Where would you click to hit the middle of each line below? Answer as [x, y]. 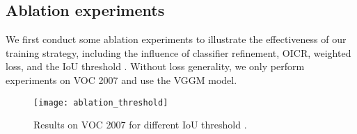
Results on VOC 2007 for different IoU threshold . [140, 125]
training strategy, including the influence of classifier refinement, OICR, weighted [178, 52]
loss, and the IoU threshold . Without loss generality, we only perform [155, 66]
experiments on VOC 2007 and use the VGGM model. [121, 79]
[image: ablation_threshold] [101, 102]
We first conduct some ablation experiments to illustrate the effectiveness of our [176, 39]
